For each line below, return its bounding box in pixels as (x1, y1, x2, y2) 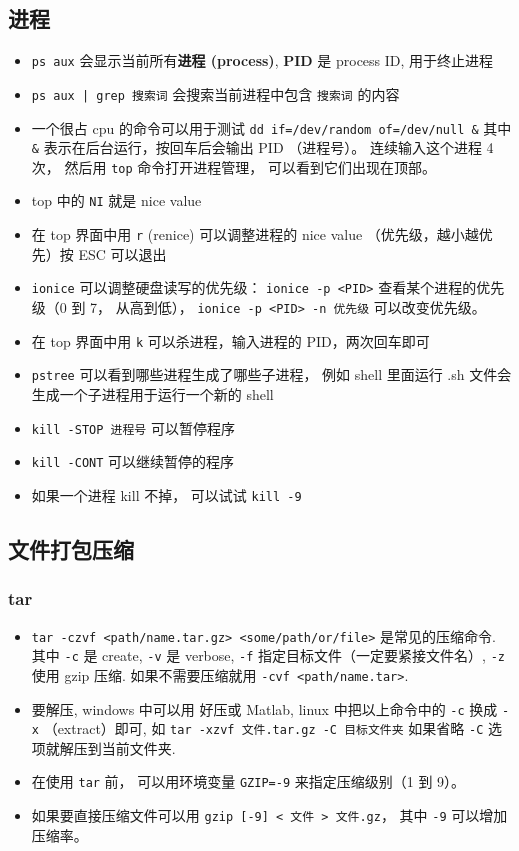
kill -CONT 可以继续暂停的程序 (31, 451, 235, 472)
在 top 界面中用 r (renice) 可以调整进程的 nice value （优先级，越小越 (31, 224, 479, 245)
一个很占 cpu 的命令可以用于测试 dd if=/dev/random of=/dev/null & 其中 (31, 117, 512, 138)
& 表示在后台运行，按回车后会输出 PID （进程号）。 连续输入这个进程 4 (31, 137, 494, 158)
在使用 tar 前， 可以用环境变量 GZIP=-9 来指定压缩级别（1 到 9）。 (31, 771, 466, 792)
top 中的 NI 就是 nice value (31, 190, 202, 211)
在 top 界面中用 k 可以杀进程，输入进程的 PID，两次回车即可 (31, 330, 430, 351)
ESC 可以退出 (78, 243, 167, 264)
